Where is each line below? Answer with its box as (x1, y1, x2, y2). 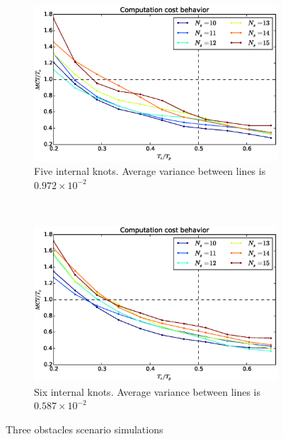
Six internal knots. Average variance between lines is (34, 384, 260, 399)
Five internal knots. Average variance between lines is (34, 164, 266, 178)
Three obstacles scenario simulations (6, 421, 163, 436)
